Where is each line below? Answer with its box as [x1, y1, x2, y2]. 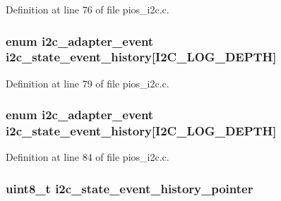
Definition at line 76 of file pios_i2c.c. [6, 2, 169, 16]
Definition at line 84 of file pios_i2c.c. [6, 150, 169, 164]
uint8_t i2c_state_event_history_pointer [6, 179, 253, 197]
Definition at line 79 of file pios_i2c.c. [6, 75, 169, 90]
